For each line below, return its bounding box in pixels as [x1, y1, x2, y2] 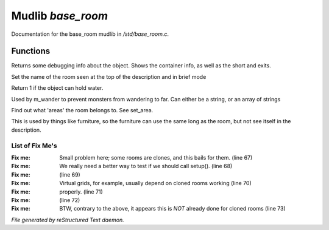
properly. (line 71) [59, 188, 103, 195]
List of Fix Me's [11, 141, 57, 150]
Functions [11, 46, 51, 56]
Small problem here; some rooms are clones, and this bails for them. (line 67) [59, 154, 253, 161]
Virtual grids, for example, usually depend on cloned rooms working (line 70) [59, 180, 252, 187]
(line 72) [59, 196, 80, 203]
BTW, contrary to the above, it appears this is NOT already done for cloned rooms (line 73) [59, 205, 286, 212]
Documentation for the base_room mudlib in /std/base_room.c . [11, 30, 169, 38]
